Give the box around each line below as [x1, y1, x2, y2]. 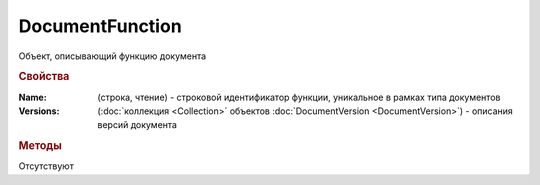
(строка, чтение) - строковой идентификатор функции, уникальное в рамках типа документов [97, 91, 501, 103]
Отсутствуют [18, 160, 74, 172]
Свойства [18, 70, 70, 84]
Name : [18, 91, 47, 103]
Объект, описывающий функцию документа [18, 50, 207, 62]
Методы [18, 139, 62, 153]
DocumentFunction [18, 15, 182, 37]
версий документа [97, 119, 177, 131]
